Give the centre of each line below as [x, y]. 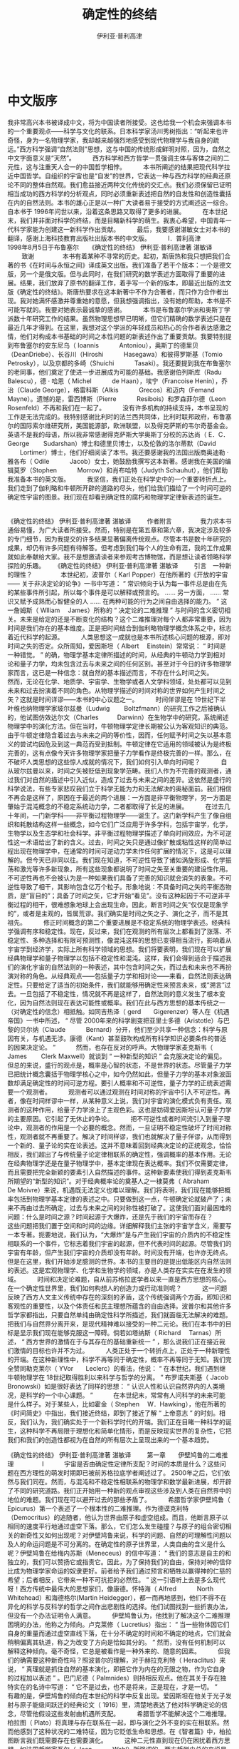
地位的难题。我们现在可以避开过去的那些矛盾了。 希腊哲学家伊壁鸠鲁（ [119, 1499]
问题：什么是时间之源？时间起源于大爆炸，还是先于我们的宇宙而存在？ [110, 1217]
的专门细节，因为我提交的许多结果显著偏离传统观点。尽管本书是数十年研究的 [119, 539]
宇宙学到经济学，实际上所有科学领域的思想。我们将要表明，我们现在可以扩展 [119, 949]
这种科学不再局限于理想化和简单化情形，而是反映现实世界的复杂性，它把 [126, 1431]
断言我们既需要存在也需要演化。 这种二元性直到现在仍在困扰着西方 [118, 1740]
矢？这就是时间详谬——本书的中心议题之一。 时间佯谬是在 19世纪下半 [117, 699]
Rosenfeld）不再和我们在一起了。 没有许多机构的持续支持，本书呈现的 [118, 407]
